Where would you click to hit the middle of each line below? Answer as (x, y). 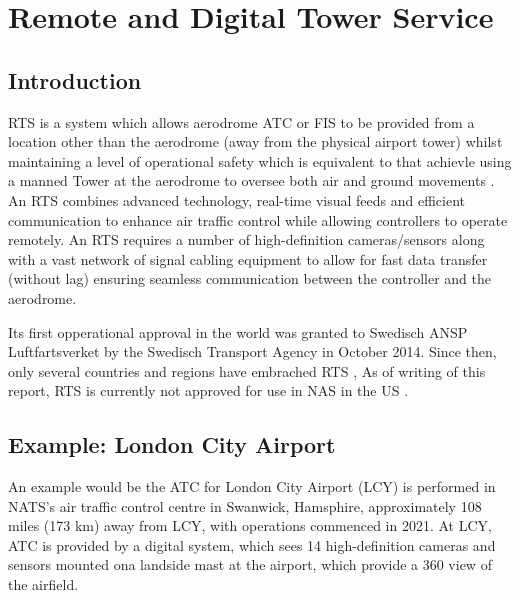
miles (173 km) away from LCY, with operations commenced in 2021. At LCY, (250, 525)
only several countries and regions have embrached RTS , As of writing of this (247, 370)
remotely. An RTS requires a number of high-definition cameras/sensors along (246, 239)
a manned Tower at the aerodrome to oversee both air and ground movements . (251, 180)
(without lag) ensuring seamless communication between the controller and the (250, 278)
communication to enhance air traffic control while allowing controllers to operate (258, 219)
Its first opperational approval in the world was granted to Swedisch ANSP (238, 331)
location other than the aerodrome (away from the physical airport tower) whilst (255, 141)
